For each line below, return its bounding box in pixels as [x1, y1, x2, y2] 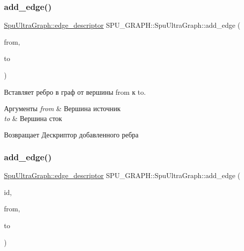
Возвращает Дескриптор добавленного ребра [4, 129, 139, 140]
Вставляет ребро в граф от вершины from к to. [4, 86, 146, 97]
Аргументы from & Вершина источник [4, 103, 121, 114]
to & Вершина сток [4, 113, 62, 123]
